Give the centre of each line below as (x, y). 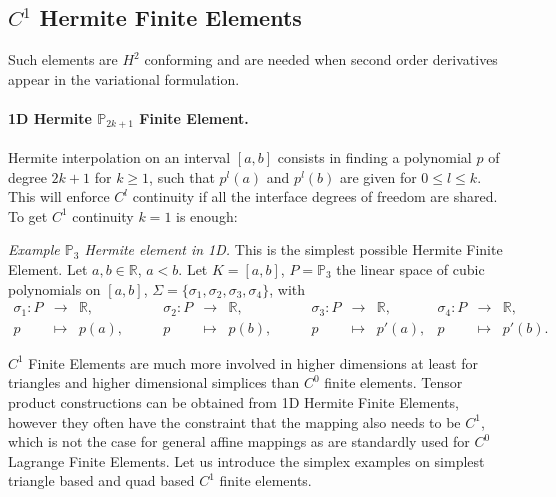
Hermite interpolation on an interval (119, 157)
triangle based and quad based (101, 480)
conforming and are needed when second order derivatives (321, 59)
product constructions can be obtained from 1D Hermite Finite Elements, (233, 401)
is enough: (207, 215)
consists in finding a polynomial (374, 157)
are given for (378, 176)
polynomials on (54, 288)
